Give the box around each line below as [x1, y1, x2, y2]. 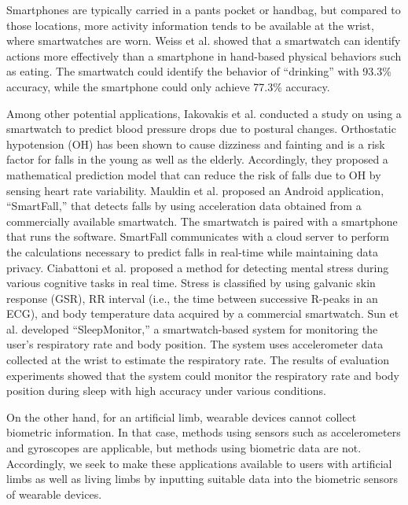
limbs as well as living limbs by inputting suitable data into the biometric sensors [6, 470, 399, 487]
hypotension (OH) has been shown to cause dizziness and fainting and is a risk [6, 135, 385, 152]
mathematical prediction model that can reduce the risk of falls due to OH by [6, 166, 381, 182]
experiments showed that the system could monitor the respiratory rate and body [6, 367, 399, 383]
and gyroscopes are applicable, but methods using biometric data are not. [6, 440, 362, 456]
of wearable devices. [6, 485, 102, 502]
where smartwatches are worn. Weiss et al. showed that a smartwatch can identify [6, 32, 401, 49]
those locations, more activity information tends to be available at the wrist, [6, 17, 374, 33]
